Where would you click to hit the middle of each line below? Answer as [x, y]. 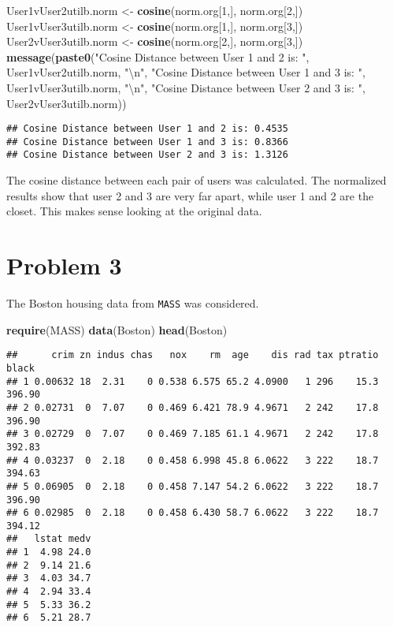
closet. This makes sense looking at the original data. [134, 211]
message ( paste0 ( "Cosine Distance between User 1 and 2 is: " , [158, 56]
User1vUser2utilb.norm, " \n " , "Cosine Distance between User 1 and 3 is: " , [186, 72]
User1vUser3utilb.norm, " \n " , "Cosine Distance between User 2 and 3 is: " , [186, 87]
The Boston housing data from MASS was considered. [133, 303]
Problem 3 [64, 265]
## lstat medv [49, 539]
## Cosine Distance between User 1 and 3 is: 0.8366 [147, 142]
